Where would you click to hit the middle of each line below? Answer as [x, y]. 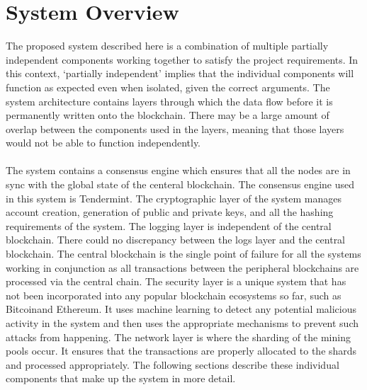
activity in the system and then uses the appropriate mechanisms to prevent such [182, 323]
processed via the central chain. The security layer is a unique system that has [176, 281]
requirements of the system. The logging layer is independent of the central [169, 225]
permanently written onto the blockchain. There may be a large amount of [168, 115]
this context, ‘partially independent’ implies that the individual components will [180, 73]
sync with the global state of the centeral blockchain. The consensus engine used [180, 184]
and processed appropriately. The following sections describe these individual [173, 364]
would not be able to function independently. [103, 143]
